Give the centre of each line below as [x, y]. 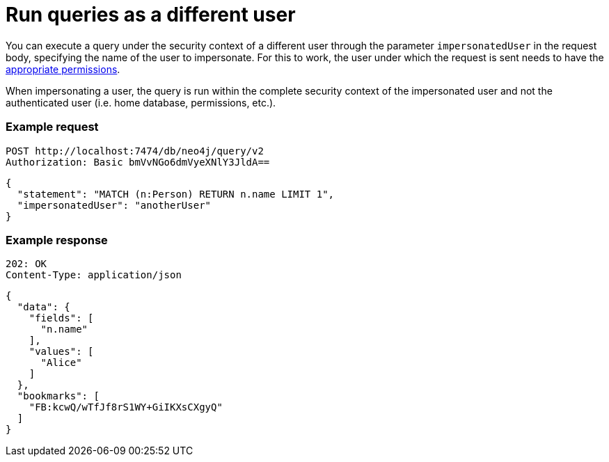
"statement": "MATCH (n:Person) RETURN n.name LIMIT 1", [176, 194]
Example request [52, 127]
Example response [57, 240]
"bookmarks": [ [58, 396]
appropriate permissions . [63, 69]
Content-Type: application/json [94, 275]
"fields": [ [61, 318]
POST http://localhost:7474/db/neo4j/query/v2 [135, 151]
